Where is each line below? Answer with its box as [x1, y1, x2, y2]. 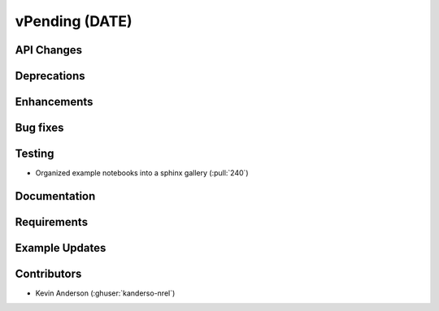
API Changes [15, 43, 83, 57]
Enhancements [15, 95, 93, 109]
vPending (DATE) [15, 12, 133, 30]
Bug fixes [15, 121, 64, 135]
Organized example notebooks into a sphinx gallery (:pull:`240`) [35, 168, 249, 178]
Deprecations [15, 69, 85, 83]
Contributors [15, 266, 82, 280]
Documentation [15, 189, 96, 203]
